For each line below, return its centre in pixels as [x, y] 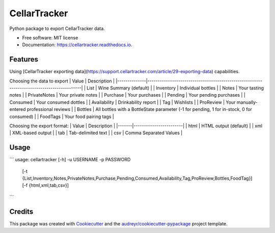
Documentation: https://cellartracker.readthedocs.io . [77, 45]
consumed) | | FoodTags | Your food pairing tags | [62, 116]
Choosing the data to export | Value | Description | [62, 81]
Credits [21, 211]
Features [24, 59]
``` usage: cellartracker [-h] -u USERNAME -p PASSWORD [70, 160]
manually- [247, 102]
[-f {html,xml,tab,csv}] [45, 185]
